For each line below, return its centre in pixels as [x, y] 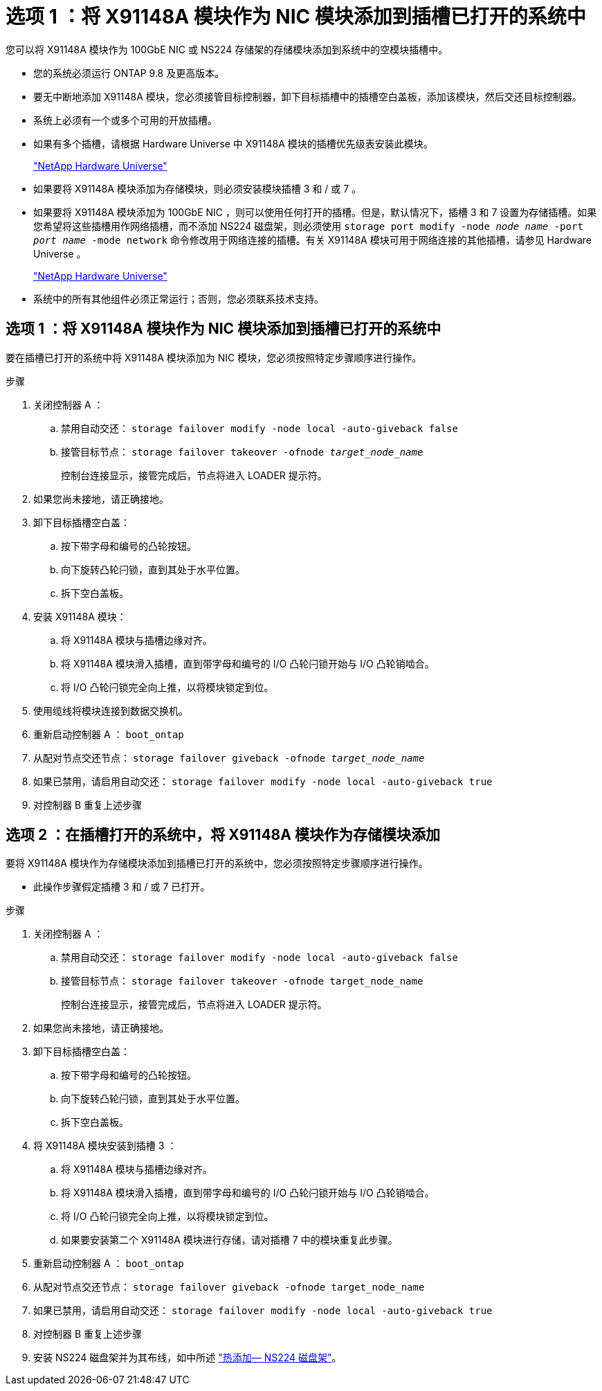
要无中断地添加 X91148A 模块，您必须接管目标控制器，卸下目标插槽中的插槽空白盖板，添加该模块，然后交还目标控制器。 [308, 96]
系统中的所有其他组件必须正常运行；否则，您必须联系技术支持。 [179, 298]
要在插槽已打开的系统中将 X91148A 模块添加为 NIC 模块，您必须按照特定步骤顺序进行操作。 [214, 357]
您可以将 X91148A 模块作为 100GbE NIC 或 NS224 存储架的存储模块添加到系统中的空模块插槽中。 [227, 49]
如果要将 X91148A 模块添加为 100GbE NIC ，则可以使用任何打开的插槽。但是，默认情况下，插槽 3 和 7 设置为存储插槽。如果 [315, 212]
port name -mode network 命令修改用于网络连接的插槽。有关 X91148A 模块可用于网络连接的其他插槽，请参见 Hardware [313, 240]
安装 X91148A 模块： [80, 616]
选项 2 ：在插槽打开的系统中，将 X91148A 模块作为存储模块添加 [223, 835]
